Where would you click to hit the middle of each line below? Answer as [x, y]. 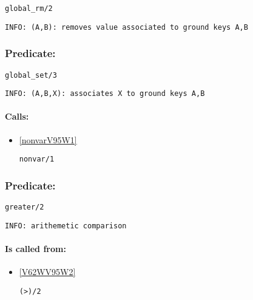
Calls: [17, 116]
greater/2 [25, 207]
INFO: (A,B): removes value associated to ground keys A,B [126, 27]
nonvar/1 [37, 159]
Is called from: [35, 249]
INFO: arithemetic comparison [66, 226]
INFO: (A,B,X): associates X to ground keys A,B [105, 94]
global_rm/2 [29, 9]
